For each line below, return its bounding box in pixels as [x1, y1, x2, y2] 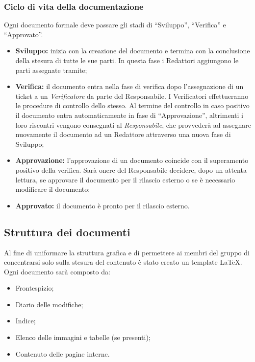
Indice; [15, 316, 36, 326]
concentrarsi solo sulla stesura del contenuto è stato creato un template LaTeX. [4, 257, 242, 267]
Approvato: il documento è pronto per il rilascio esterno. [15, 200, 190, 210]
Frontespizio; [15, 283, 54, 293]
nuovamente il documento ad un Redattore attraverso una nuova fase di [15, 129, 231, 139]
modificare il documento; [15, 184, 90, 194]
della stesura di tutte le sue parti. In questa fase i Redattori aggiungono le [15, 55, 239, 65]
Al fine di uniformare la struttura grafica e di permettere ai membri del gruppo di [4, 247, 250, 257]
